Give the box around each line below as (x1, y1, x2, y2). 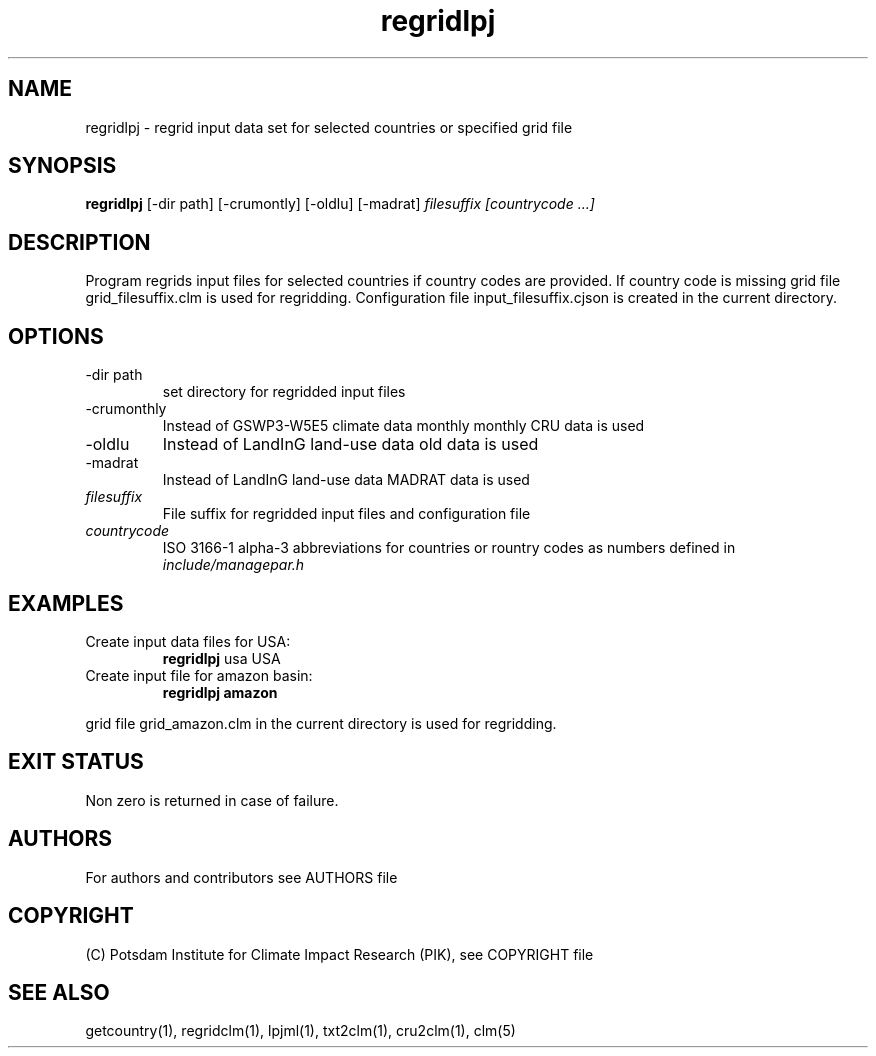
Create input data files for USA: (85, 632, 291, 650)
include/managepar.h (162, 556, 305, 574)
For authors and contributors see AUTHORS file (85, 868, 398, 886)
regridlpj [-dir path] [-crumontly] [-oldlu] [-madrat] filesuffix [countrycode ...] (85, 195, 595, 213)
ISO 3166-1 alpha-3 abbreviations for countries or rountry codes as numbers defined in (162, 539, 736, 557)
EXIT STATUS (8, 749, 144, 775)
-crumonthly (85, 400, 167, 418)
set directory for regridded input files (162, 383, 406, 401)
